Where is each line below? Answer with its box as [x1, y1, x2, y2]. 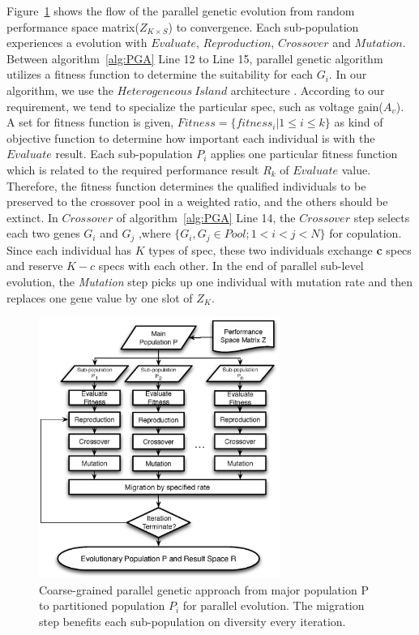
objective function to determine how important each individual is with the [6, 129, 375, 146]
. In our [328, 66, 367, 83]
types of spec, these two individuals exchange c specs [148, 241, 412, 258]
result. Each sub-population [55, 145, 193, 162]
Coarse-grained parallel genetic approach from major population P [39, 581, 369, 598]
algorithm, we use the [6, 81, 113, 98]
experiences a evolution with [6, 34, 148, 51]
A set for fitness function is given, [6, 114, 174, 131]
